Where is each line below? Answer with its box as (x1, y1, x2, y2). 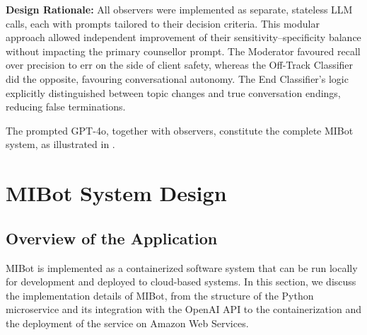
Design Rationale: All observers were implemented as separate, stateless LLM (6, 2, 353, 16)
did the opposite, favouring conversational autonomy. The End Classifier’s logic (6, 71, 349, 86)
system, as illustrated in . (6, 137, 115, 152)
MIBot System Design (6, 178, 227, 208)
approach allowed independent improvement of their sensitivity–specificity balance (6, 30, 361, 45)
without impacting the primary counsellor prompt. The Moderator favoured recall (6, 43, 361, 58)
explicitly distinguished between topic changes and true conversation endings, (6, 85, 341, 100)
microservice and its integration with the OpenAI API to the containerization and (6, 302, 361, 317)
